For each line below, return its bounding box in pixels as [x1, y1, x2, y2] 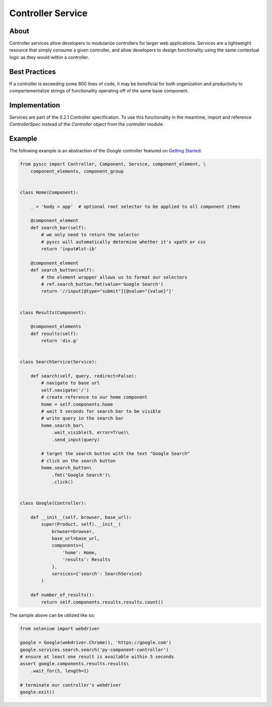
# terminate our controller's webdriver [20, 682, 121, 688]
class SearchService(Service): [20, 359, 98, 365]
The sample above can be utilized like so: [9, 612, 95, 618]
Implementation [9, 101, 60, 110]
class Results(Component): [20, 309, 87, 315]
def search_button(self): [30, 267, 95, 273]
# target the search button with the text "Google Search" [41, 451, 190, 457]
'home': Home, [62, 550, 98, 555]
